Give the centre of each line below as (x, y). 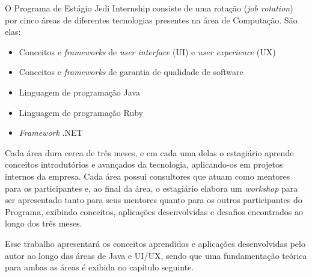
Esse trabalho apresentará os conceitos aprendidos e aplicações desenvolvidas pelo (155, 243)
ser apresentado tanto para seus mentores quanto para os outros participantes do (154, 200)
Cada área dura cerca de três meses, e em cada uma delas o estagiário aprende (149, 152)
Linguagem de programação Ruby (81, 112)
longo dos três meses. (44, 223)
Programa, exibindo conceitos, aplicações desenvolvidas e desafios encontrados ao (154, 211)
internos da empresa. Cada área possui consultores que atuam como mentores (148, 176)
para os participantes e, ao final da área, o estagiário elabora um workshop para (151, 188)
